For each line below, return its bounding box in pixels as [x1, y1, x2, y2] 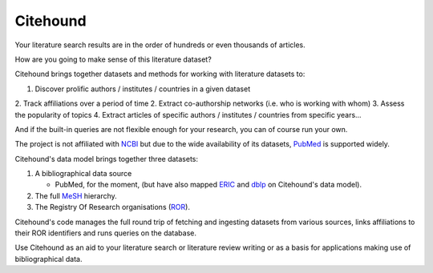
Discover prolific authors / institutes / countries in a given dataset [34, 84, 251, 94]
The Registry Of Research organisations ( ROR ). [34, 203, 190, 212]
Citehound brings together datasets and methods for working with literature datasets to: [14, 69, 306, 79]
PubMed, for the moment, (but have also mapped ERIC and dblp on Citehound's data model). [55, 180, 362, 190]
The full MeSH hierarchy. [34, 191, 118, 200]
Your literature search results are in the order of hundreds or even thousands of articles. [14, 40, 306, 50]
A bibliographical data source [34, 169, 132, 179]
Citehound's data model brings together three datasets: [14, 154, 199, 163]
